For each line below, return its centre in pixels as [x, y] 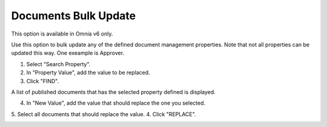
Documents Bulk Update [74, 16]
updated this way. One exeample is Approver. [68, 53]
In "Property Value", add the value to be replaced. [88, 73]
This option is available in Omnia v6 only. [62, 34]
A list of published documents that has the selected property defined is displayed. [114, 92]
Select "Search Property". [58, 64]
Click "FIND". [43, 81]
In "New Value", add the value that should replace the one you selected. [116, 103]
